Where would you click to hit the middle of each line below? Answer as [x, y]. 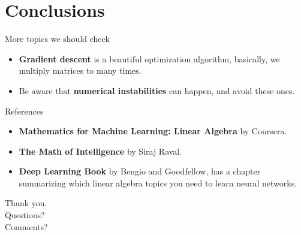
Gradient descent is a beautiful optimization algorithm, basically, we [149, 58]
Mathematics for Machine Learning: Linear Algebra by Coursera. [153, 131]
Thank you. [26, 203]
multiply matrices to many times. [80, 70]
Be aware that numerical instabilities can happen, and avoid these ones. [157, 90]
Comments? [26, 226]
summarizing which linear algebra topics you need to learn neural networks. [158, 183]
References [24, 111]
